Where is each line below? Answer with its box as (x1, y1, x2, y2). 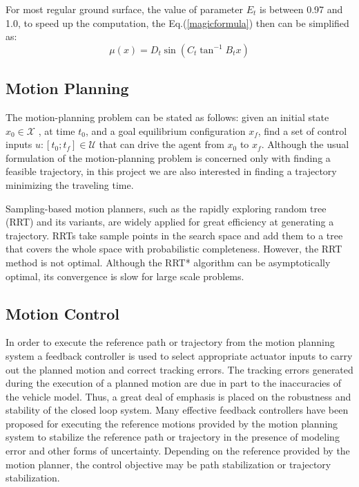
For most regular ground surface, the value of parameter (6, 2, 244, 16)
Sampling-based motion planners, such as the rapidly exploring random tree (6, 201, 327, 215)
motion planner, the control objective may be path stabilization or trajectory (6, 457, 331, 471)
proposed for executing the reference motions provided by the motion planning (6, 416, 338, 430)
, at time (38, 123, 75, 138)
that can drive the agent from (99, 137, 224, 151)
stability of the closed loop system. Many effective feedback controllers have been (6, 403, 349, 417)
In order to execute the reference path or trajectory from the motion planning (6, 335, 335, 349)
